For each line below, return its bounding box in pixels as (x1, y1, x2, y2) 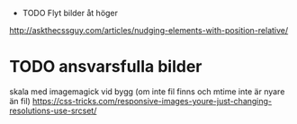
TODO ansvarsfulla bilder (9, 57, 202, 77)
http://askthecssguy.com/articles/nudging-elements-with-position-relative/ (9, 25, 289, 35)
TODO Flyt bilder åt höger (22, 8, 119, 18)
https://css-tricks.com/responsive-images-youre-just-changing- (32, 95, 273, 106)
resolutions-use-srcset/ (9, 105, 97, 116)
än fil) (9, 95, 31, 106)
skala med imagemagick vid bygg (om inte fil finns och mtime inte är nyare (9, 85, 285, 97)
